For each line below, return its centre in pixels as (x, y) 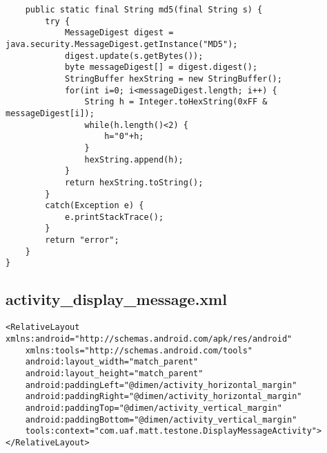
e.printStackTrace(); (114, 217)
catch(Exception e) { (95, 206)
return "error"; (82, 240)
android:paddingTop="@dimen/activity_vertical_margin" (153, 408)
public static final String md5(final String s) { (144, 10)
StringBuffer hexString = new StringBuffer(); (173, 78)
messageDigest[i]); (50, 113)
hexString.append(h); (134, 159)
